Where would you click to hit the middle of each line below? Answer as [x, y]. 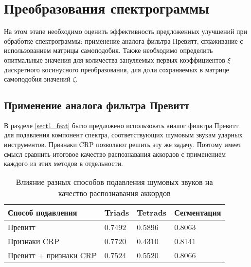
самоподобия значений [37, 79]
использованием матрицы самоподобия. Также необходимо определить [108, 50]
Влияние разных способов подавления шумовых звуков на [114, 182]
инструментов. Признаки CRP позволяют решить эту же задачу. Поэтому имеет [123, 144]
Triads [117, 212]
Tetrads [152, 212]
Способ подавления [43, 212]
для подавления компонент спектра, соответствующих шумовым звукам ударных [123, 135]
